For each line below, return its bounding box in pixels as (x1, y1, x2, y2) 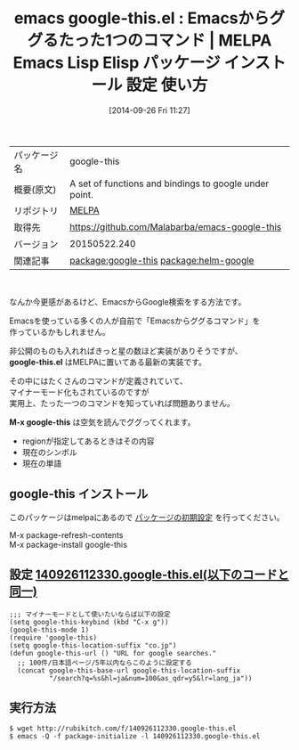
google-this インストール (9, 486, 149, 501)
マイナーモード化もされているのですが (9, 387, 149, 397)
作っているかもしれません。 (9, 326, 110, 337)
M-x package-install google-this (9, 539, 127, 550)
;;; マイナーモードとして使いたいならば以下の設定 (9, 609, 171, 619)
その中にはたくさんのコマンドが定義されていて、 (9, 375, 189, 386)
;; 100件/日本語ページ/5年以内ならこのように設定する (17, 658, 193, 667)
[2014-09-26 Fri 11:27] (109, 104, 190, 116)
